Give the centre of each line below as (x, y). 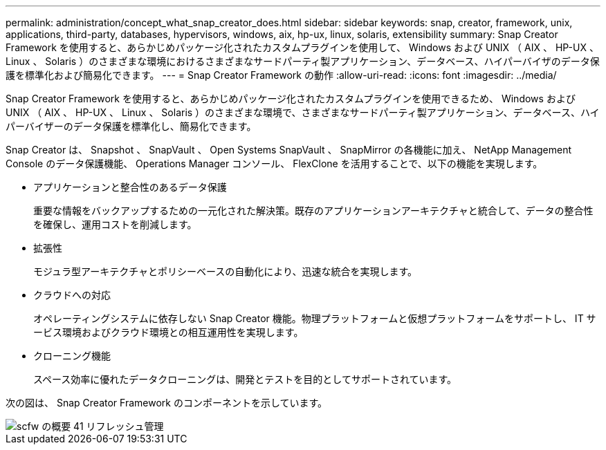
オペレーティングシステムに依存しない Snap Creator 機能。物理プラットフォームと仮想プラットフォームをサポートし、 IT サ (315, 318)
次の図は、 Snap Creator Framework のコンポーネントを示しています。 (167, 403)
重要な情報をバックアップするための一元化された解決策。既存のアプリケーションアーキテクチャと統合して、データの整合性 (313, 210)
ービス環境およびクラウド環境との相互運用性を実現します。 (168, 332)
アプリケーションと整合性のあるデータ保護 (130, 187)
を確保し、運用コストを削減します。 (115, 224)
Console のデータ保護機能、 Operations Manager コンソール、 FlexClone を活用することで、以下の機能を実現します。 (274, 163)
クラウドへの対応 (72, 295)
